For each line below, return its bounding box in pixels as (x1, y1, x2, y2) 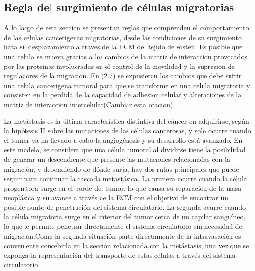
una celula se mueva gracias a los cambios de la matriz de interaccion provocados (4, 51, 247, 61)
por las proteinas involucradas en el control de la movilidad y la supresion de (4, 61, 235, 71)
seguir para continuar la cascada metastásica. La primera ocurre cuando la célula (4, 173, 247, 183)
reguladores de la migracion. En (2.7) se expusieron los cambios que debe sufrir (4, 70, 242, 81)
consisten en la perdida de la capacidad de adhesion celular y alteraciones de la (4, 90, 242, 100)
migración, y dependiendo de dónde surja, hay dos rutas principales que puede (4, 163, 239, 174)
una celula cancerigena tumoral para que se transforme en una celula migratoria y (4, 80, 250, 90)
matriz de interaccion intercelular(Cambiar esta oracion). (4, 99, 175, 109)
